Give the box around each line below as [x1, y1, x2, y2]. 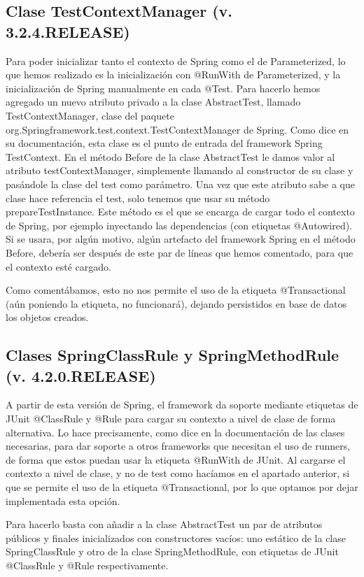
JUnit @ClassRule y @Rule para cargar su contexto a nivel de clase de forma [6, 411, 336, 426]
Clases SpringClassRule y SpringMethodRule [6, 344, 339, 366]
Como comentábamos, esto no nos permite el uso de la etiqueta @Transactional [6, 283, 346, 297]
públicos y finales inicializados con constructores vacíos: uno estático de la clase [6, 530, 346, 545]
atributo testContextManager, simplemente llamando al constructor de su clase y [6, 163, 353, 178]
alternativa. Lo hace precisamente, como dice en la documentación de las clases [6, 425, 345, 439]
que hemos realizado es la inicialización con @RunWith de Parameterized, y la [6, 67, 341, 82]
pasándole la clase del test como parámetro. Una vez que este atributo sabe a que [6, 176, 355, 191]
